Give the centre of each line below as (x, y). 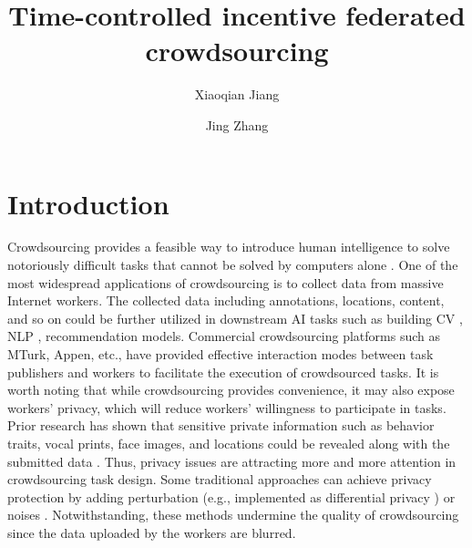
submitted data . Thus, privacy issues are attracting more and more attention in (232, 461)
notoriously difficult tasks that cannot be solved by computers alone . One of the (233, 265)
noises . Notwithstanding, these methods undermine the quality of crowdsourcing (233, 515)
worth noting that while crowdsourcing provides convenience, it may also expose (231, 390)
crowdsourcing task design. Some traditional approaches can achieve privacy (220, 479)
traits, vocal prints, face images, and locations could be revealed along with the (229, 443)
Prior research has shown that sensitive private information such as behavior (221, 425)
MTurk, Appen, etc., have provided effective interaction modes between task (221, 354)
